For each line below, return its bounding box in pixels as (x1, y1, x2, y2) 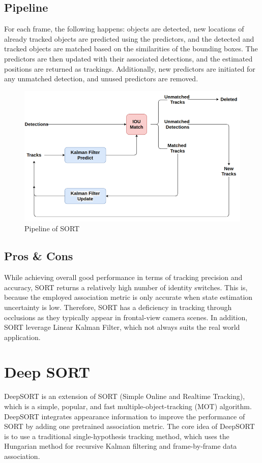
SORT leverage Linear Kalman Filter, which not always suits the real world (4, 322, 240, 332)
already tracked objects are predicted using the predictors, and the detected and (4, 33, 254, 44)
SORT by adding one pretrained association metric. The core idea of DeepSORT (4, 421, 255, 431)
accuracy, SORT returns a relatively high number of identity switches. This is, (4, 282, 248, 292)
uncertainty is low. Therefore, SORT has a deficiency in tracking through (4, 301, 232, 312)
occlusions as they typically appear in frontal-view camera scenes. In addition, (4, 312, 248, 322)
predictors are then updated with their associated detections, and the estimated (4, 53, 253, 64)
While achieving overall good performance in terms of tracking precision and (4, 272, 243, 283)
